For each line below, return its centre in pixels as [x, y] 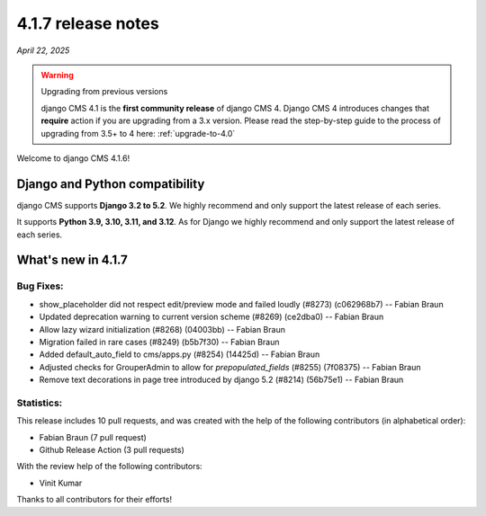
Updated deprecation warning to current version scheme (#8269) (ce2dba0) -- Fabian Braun [211, 317]
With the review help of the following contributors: [109, 467]
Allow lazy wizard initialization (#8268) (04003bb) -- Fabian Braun [162, 329]
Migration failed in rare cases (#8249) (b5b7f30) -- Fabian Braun [159, 342]
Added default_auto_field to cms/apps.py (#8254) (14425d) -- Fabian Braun [180, 354]
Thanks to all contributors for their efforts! [94, 500]
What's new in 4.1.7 [72, 260]
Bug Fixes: [40, 286]
